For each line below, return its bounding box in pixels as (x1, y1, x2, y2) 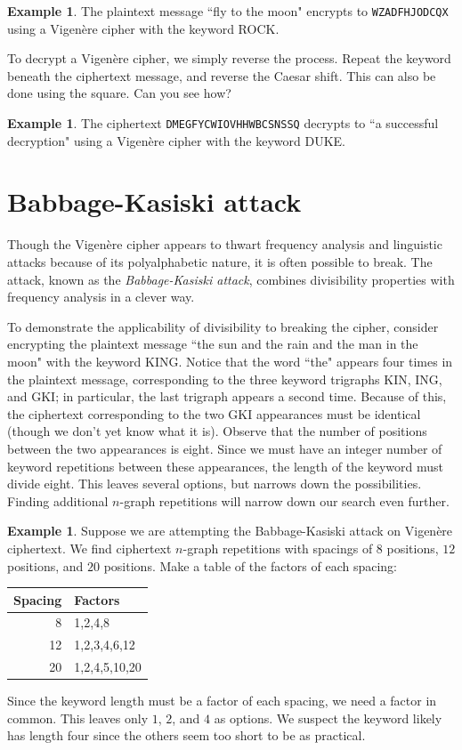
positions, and (7, 556, 84, 575)
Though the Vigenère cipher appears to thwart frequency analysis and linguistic (7, 235, 442, 254)
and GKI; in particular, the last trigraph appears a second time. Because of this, (7, 387, 447, 406)
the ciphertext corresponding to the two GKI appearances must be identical (7, 404, 421, 423)
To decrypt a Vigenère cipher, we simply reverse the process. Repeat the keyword (7, 49, 451, 68)
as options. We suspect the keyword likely (214, 708, 442, 727)
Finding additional (7, 491, 109, 510)
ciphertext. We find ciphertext (7, 538, 172, 557)
